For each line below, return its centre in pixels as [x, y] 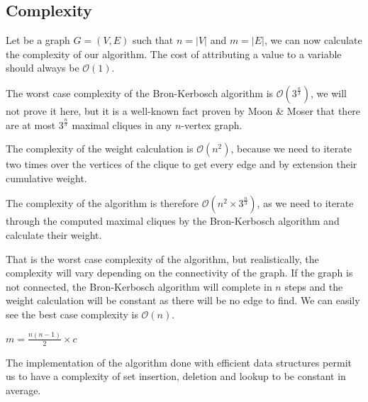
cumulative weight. [46, 178]
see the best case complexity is [72, 314]
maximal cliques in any [122, 124]
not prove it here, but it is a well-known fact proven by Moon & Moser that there [183, 110]
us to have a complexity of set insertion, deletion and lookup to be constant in [176, 376]
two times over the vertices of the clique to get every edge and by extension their [182, 164]
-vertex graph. [212, 124]
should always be [43, 68]
